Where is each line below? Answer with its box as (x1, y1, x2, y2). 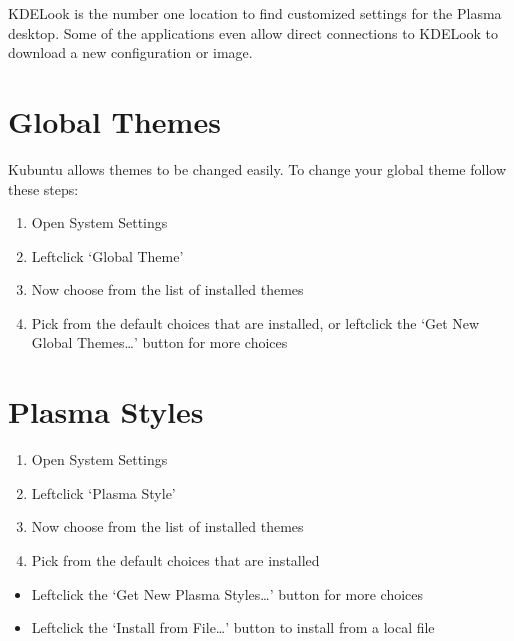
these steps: (8, 178, 79, 199)
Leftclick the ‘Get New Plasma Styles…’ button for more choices (31, 583, 424, 604)
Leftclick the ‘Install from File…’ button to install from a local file (31, 617, 435, 638)
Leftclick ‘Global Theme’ (31, 245, 184, 266)
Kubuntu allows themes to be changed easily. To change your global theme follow (8, 158, 507, 179)
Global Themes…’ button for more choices (31, 332, 288, 353)
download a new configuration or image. (8, 42, 253, 63)
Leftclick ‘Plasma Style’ (31, 482, 176, 503)
